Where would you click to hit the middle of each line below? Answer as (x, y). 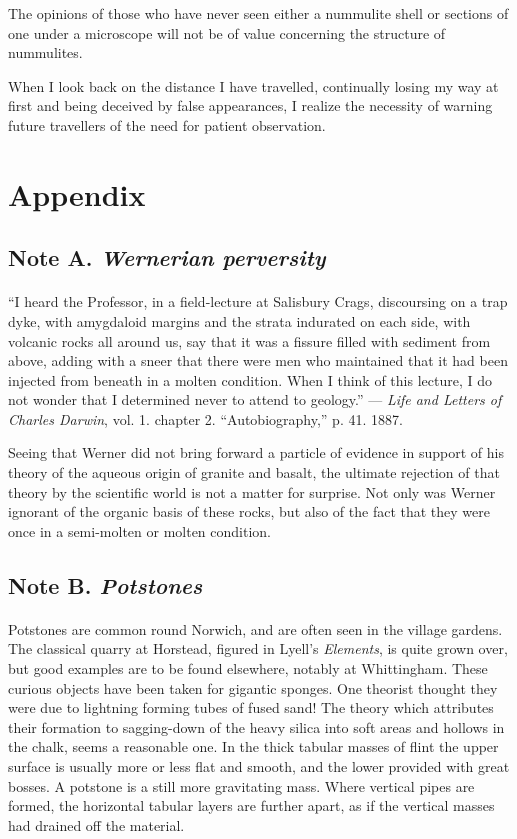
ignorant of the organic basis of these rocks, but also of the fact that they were (249, 511)
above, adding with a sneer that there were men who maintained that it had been (258, 360)
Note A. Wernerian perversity (167, 257)
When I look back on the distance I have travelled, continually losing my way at (253, 85)
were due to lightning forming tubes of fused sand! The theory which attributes (251, 707)
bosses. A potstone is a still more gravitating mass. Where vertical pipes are (241, 785)
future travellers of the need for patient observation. (167, 124)
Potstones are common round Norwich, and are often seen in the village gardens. (255, 628)
